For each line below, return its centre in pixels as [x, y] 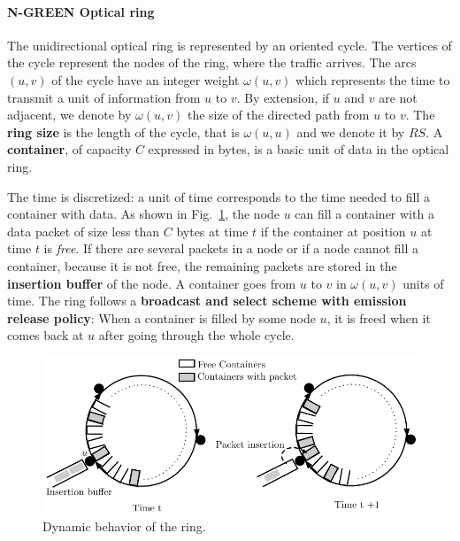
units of [423, 283]
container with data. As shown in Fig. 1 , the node [144, 214]
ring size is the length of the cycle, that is [123, 131]
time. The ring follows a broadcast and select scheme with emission [207, 301]
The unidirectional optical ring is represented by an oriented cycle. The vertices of [230, 45]
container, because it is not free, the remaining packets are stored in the [202, 265]
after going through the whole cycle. [196, 335]
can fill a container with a [364, 214]
